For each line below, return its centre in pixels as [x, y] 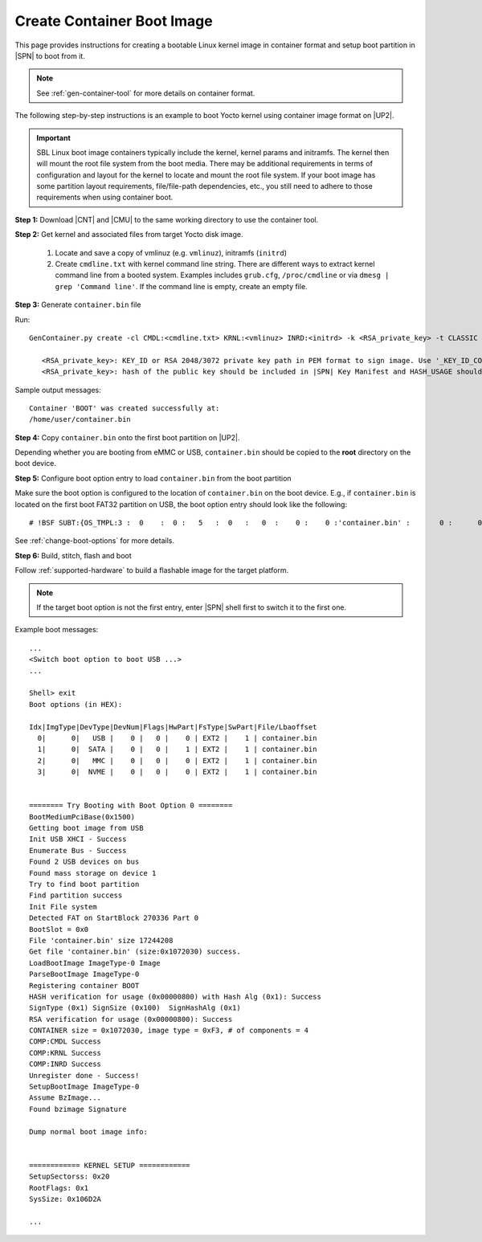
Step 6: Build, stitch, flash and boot [73, 555]
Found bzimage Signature [78, 1109]
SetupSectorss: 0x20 [69, 1177]
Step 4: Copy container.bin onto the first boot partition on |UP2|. [127, 437]
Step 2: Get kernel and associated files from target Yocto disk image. [129, 235]
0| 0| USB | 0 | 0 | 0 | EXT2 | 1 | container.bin [177, 738]
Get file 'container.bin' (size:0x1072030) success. [135, 952]
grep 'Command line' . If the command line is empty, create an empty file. [182, 286]
